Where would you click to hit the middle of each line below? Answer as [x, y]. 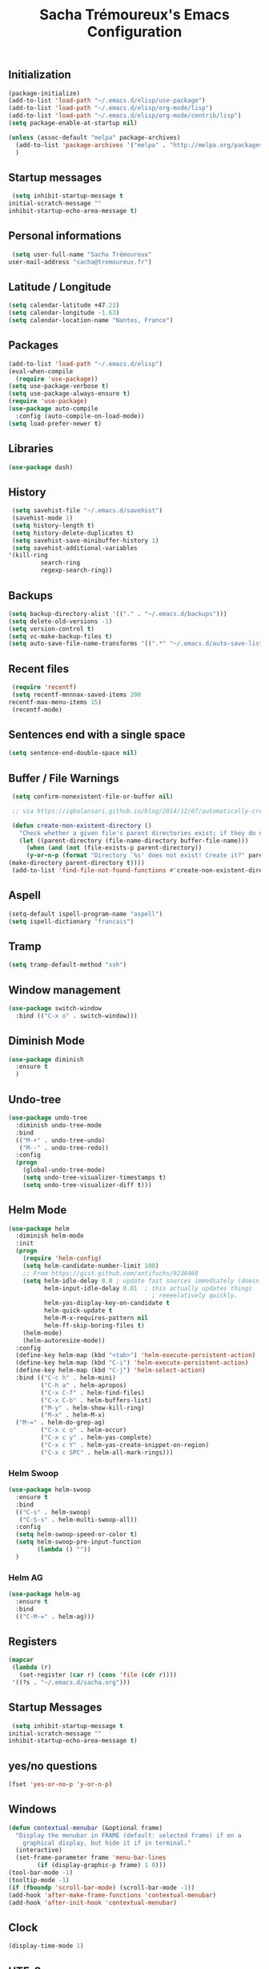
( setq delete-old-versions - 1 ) [60, 621]
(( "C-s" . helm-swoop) [53, 1512]
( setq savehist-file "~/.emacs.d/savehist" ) [87, 511]
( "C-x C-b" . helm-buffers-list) [96, 1400]
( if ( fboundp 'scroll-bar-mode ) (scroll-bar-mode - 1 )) [102, 1887]
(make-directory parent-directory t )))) [77, 863]
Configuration [134, 32]
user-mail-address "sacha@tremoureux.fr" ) [80, 262]
